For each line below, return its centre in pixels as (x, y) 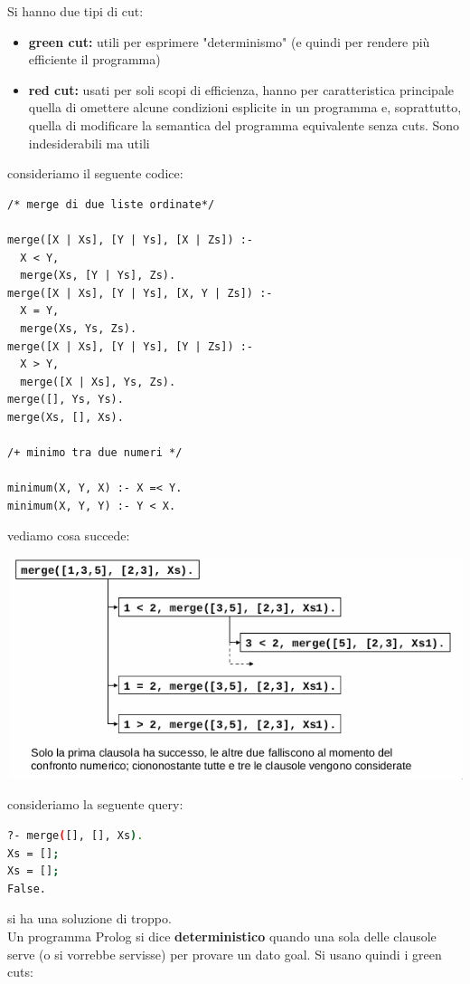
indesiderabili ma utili (89, 143)
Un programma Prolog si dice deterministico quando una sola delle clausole (222, 936)
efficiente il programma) (94, 59)
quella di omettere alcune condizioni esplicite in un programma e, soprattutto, (245, 107)
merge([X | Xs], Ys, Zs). (98, 382)
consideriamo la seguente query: (95, 804)
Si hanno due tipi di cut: (75, 11)
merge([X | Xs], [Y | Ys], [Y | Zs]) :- (131, 346)
